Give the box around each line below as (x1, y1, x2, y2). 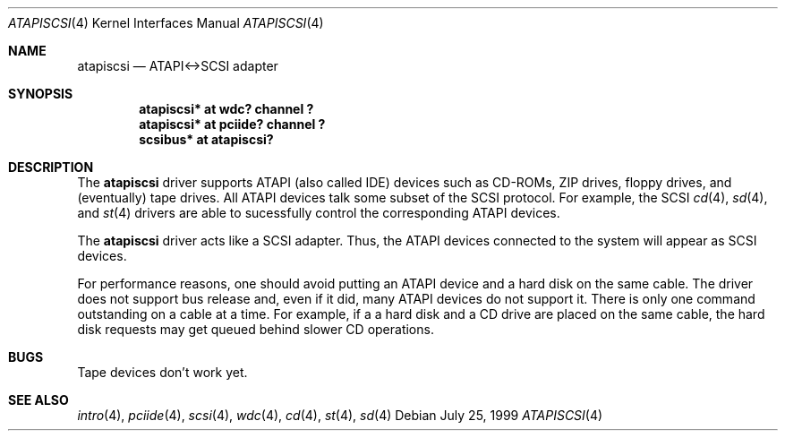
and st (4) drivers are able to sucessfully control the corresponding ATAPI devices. (77, 205, 560, 220)
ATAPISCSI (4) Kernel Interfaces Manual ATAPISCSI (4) (8, 15, 324, 30)
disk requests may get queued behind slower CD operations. (77, 322, 434, 337)
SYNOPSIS (8, 86, 73, 101)
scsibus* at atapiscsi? (139, 132, 274, 147)
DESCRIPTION (8, 159, 94, 175)
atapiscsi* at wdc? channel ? (139, 101, 314, 116)
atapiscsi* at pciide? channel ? (139, 116, 326, 132)
